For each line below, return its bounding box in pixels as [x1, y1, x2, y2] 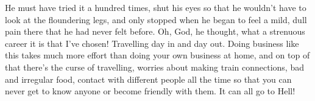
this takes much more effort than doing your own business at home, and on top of [5, 49, 310, 61]
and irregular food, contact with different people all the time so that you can [5, 72, 292, 85]
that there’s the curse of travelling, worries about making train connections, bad [5, 60, 304, 73]
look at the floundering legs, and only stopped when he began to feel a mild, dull [5, 13, 307, 26]
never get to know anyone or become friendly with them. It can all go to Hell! [5, 85, 296, 97]
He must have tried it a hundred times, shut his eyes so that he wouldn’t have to [5, 1, 306, 13]
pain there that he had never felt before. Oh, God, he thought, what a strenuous [5, 25, 305, 38]
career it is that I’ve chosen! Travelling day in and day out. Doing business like [5, 37, 299, 49]
